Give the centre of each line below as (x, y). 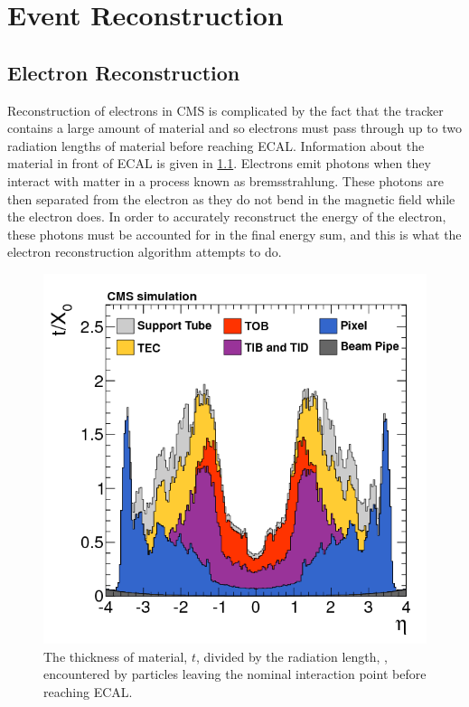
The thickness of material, (116, 656)
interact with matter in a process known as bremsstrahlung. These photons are (225, 180)
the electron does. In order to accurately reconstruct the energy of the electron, (227, 217)
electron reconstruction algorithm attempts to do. (145, 252)
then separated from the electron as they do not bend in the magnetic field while (231, 198)
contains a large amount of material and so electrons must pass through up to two (235, 128)
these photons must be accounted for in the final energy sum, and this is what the (234, 234)
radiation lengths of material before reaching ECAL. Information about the (216, 145)
